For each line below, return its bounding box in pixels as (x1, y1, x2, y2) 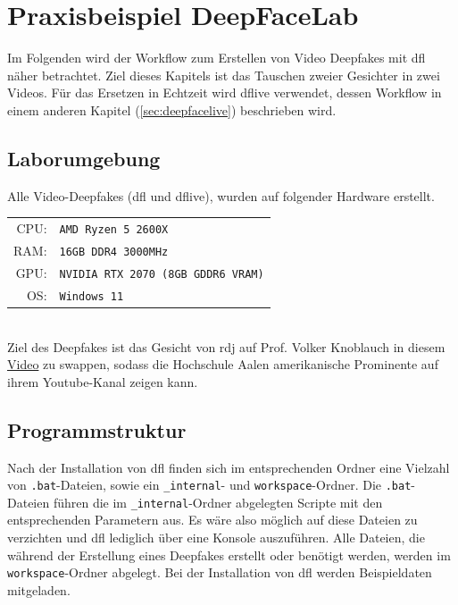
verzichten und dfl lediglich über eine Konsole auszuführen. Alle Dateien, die (7, 528, 425, 546)
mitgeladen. (7, 580, 71, 599)
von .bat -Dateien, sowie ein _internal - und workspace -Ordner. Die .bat (7, 475, 412, 494)
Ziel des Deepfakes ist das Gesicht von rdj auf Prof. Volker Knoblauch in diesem (7, 337, 446, 356)
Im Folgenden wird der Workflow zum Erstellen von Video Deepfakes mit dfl (7, 48, 426, 67)
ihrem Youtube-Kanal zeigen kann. (7, 372, 198, 391)
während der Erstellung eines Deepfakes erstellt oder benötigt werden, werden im (7, 545, 451, 564)
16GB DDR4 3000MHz (59, 245, 169, 258)
